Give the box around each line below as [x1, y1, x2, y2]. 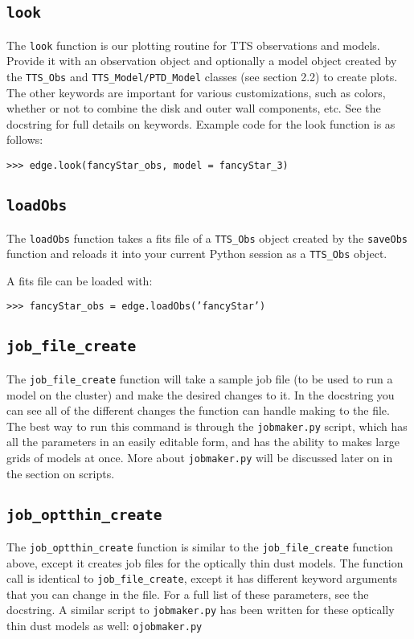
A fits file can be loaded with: [6, 272, 153, 289]
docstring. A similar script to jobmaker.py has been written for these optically [6, 601, 395, 618]
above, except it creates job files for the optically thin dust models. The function [6, 554, 404, 571]
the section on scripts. [6, 465, 115, 481]
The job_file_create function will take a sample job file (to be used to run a [6, 370, 393, 387]
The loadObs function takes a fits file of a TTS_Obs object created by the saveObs [6, 229, 408, 246]
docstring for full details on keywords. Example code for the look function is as [6, 115, 396, 132]
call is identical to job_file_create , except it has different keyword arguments [6, 570, 398, 587]
